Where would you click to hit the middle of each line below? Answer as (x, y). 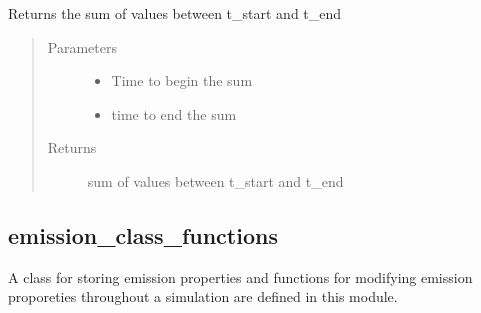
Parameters (82, 46)
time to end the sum (174, 113)
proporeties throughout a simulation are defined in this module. (203, 296)
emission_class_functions (143, 234)
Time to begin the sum (182, 80)
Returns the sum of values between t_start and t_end (175, 13)
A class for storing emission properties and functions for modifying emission (240, 276)
